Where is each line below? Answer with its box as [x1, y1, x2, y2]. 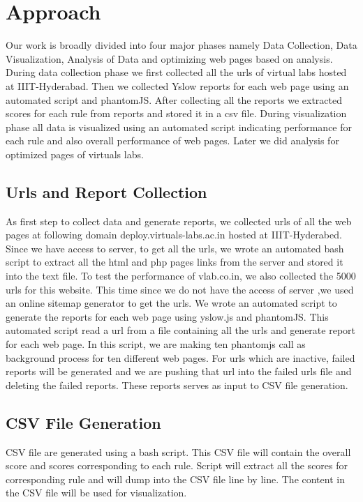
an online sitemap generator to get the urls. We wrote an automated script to [6, 296, 337, 310]
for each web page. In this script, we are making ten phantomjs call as [6, 337, 306, 351]
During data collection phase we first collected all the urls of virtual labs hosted [6, 65, 347, 79]
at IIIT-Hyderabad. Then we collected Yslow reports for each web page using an [6, 78, 349, 93]
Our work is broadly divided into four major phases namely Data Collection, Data [6, 38, 357, 52]
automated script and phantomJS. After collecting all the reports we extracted [6, 92, 342, 107]
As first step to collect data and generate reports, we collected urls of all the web [6, 213, 352, 228]
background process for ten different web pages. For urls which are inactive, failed [6, 350, 355, 365]
